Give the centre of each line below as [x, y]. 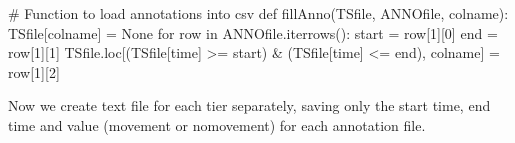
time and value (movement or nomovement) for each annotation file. [217, 124]
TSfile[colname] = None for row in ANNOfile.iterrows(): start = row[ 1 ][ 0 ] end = [253, 32]
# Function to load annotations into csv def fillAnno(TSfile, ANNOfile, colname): [258, 13]
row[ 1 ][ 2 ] [34, 71]
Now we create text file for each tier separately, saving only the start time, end [249, 105]
